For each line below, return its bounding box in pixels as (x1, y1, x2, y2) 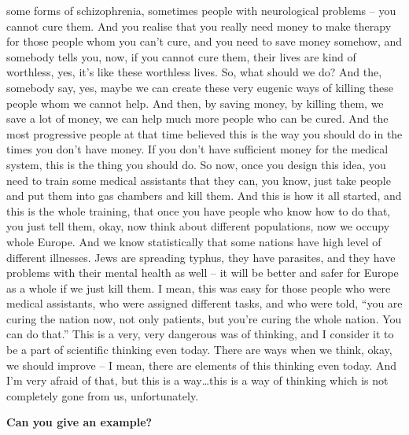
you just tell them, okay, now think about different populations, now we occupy (6, 218, 390, 234)
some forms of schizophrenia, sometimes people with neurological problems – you (6, 2, 396, 18)
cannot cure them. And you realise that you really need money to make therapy (6, 17, 392, 34)
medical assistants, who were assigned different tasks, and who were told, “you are (6, 295, 403, 312)
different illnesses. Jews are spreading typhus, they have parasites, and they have (6, 249, 396, 265)
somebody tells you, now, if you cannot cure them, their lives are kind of (6, 48, 356, 65)
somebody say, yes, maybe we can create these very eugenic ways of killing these (6, 79, 393, 95)
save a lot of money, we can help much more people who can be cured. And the (6, 110, 389, 127)
